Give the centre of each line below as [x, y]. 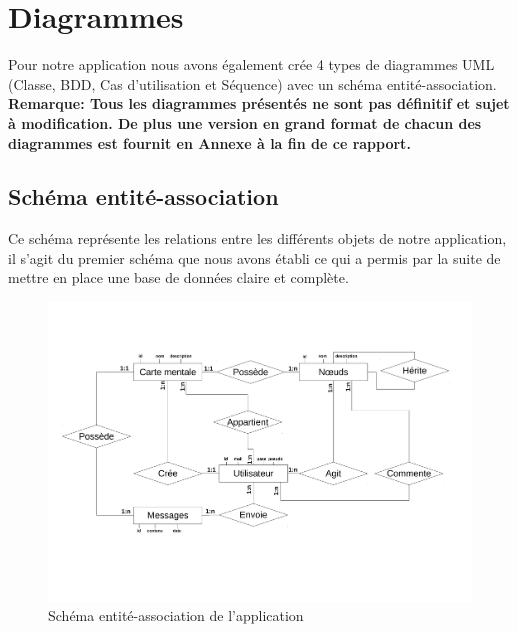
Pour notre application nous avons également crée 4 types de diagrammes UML [251, 64]
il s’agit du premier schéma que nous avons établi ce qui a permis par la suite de [254, 257]
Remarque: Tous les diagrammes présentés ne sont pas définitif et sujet [259, 103]
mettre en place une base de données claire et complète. [178, 277]
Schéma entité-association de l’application [176, 615]
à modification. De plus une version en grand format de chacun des [245, 122]
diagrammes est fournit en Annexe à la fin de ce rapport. [209, 142]
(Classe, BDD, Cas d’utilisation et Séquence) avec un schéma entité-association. [252, 83]
